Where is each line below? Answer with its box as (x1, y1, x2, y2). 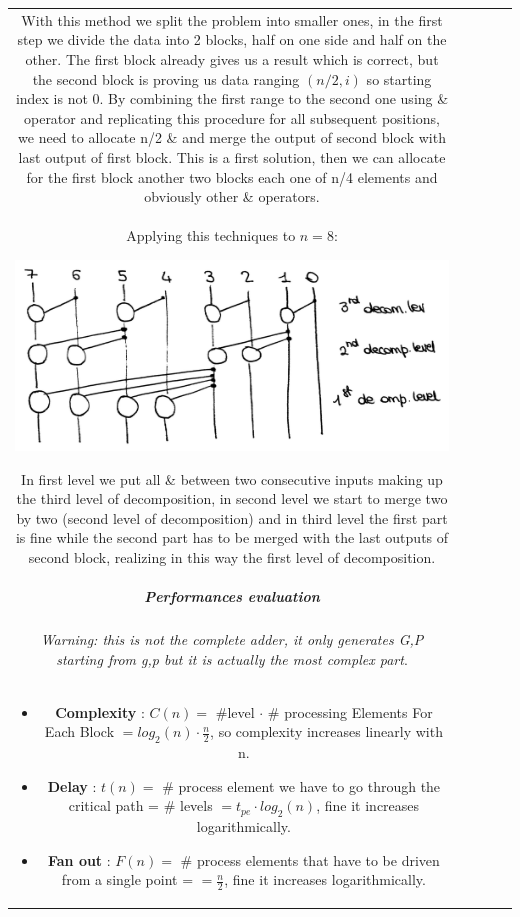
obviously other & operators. (144, 186, 320, 207)
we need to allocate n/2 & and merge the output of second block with (18, 127, 446, 148)
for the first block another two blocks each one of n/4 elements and (26, 166, 438, 187)
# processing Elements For (267, 701, 433, 722)
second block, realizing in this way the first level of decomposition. (28, 547, 436, 568)
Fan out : (47, 849, 111, 870)
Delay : (47, 775, 97, 796)
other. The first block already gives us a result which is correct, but (25, 48, 439, 69)
